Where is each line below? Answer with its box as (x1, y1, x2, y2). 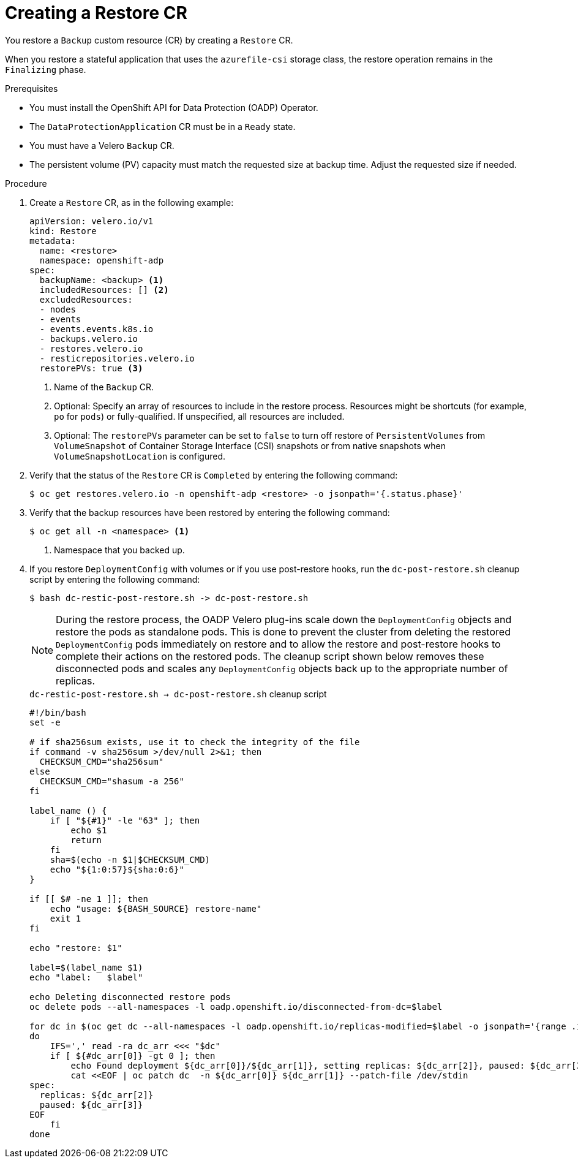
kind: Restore (29, 225, 97, 236)
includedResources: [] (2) (39, 284, 169, 295)
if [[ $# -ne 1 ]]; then (29, 893, 148, 904)
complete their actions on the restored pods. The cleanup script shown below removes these (56, 650, 484, 662)
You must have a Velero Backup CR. (29, 140, 175, 151)
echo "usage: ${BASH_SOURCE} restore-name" (50, 903, 262, 914)
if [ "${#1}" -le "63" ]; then (50, 815, 200, 825)
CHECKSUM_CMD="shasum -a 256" (39, 776, 184, 786)
